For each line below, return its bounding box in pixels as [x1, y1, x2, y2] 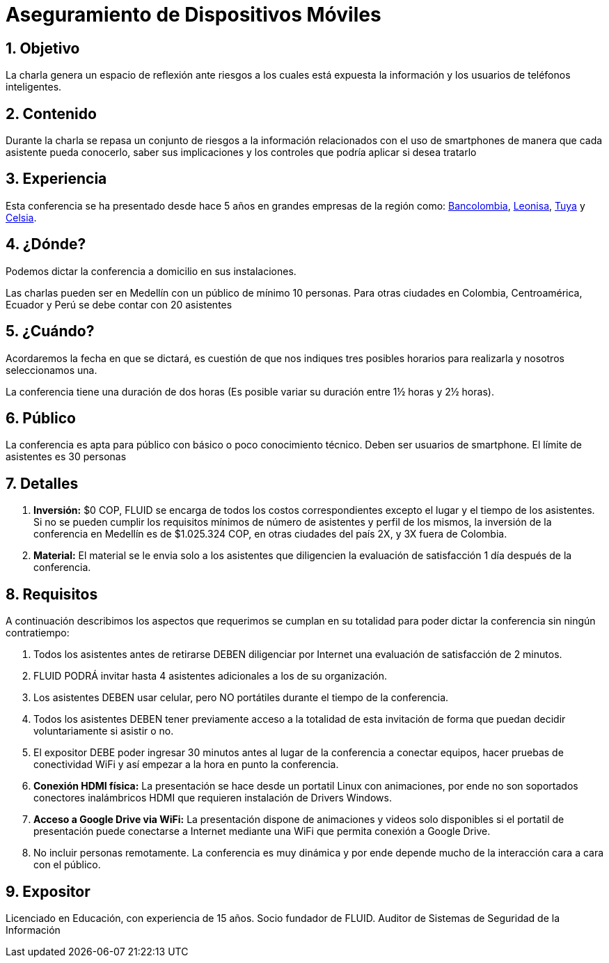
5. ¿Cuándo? [6, 322, 95, 340]
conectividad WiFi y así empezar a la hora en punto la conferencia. [33, 758, 339, 771]
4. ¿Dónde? [6, 235, 86, 253]
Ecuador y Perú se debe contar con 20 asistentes [6, 298, 232, 311]
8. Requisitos [6, 585, 98, 603]
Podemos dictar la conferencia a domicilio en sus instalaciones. [6, 265, 296, 277]
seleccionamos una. [6, 363, 97, 376]
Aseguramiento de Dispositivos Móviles [6, 3, 381, 26]
